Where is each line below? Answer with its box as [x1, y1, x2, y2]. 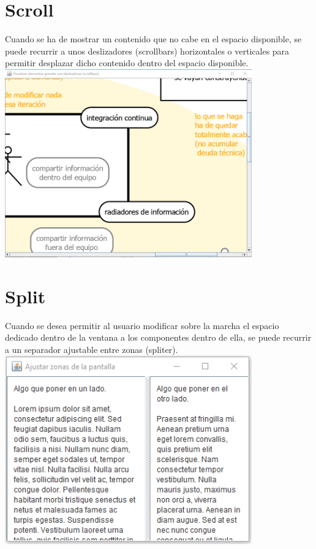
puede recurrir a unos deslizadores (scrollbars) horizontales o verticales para [5, 44, 290, 57]
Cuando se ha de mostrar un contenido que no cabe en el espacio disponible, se [5, 32, 302, 45]
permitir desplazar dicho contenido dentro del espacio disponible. [5, 56, 249, 69]
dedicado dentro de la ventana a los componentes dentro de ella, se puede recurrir [5, 331, 312, 344]
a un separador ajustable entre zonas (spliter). [5, 343, 178, 355]
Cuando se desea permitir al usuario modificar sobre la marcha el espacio [5, 319, 279, 331]
